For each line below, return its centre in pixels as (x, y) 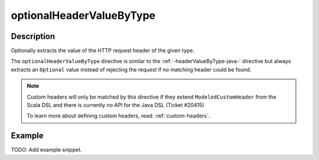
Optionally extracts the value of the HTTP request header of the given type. (103, 51)
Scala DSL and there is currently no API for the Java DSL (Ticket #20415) (115, 105)
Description (33, 36)
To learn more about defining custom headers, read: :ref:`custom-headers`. (118, 116)
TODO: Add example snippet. (46, 150)
